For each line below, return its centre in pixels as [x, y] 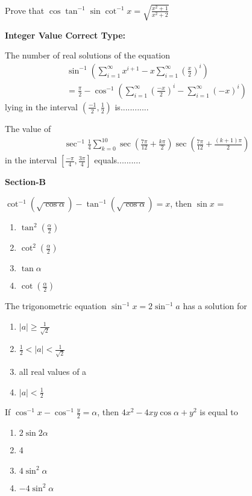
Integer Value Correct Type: [65, 35]
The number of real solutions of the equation [88, 55]
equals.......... [118, 160]
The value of [28, 128]
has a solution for [215, 306]
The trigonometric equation [56, 306]
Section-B [26, 182]
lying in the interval [42, 106]
